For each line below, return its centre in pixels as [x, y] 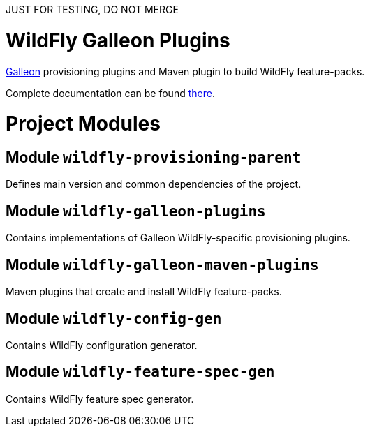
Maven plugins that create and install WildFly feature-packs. [144, 292]
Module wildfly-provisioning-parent [154, 157]
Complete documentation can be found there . [110, 93]
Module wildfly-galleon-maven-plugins [162, 265]
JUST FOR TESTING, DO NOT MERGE [92, 9]
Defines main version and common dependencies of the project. [154, 184]
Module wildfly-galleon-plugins [136, 211]
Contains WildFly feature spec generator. [100, 399]
